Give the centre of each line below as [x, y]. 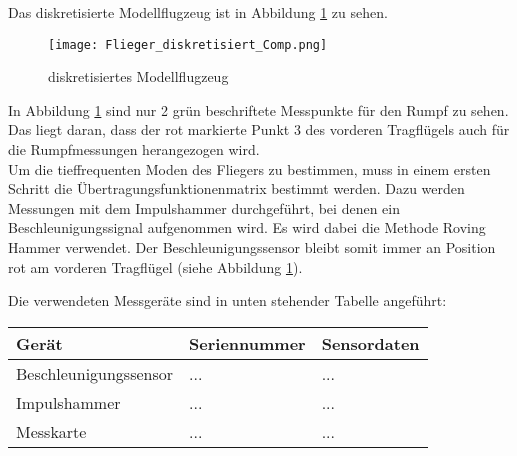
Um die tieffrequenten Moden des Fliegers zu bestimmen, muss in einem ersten [249, 168]
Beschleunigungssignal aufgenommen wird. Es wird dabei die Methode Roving [247, 227]
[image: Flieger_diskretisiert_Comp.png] [188, 44]
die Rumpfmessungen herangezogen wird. [134, 149]
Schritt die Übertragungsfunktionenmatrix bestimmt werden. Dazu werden [236, 188]
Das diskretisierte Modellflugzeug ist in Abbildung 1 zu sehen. [198, 12]
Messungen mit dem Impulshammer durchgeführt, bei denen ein [204, 207]
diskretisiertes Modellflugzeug [138, 76]
